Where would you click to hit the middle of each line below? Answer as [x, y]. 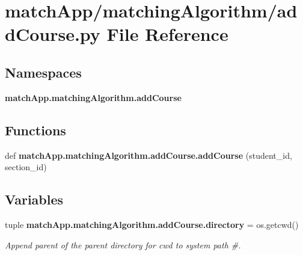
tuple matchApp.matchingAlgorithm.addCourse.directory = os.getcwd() [152, 224]
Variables [34, 199]
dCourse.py [53, 34]
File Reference [167, 34]
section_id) [26, 167]
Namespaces [43, 72]
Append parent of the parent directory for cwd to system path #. [123, 244]
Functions [35, 130]
